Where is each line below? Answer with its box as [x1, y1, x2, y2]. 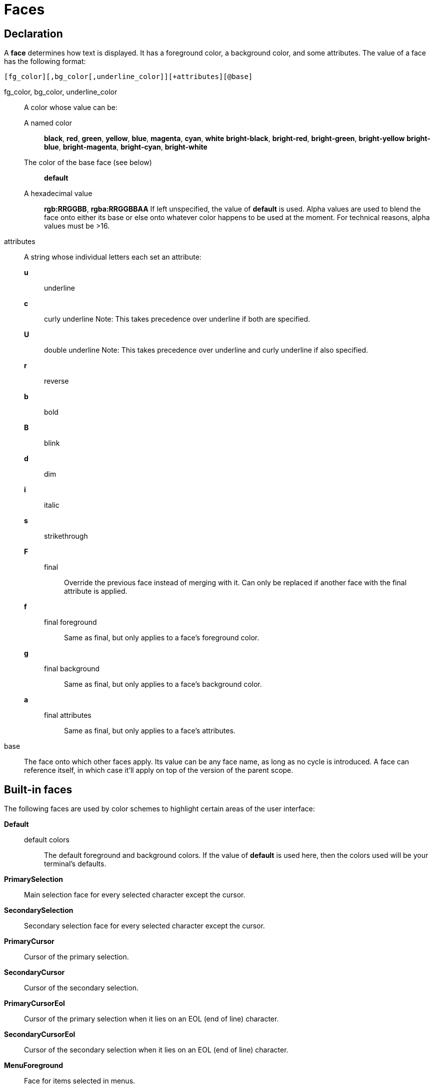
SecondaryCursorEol [4, 1030, 75, 1039]
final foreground [44, 618, 97, 627]
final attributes [44, 711, 91, 720]
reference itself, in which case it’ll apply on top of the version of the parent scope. [24, 766, 293, 775]
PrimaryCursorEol [4, 999, 65, 1008]
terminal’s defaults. [44, 859, 106, 868]
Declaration [4, 27, 63, 40]
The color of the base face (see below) [24, 158, 152, 167]
